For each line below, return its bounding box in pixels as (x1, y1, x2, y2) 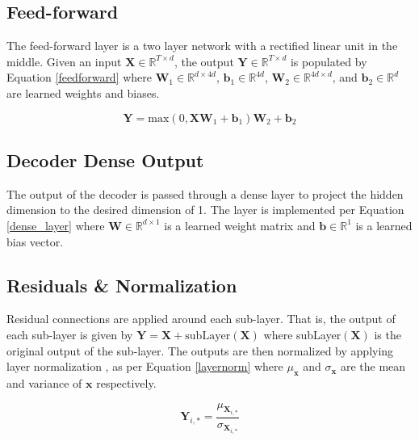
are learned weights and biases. (6, 84, 160, 101)
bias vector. (6, 233, 64, 250)
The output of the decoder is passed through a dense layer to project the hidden (6, 185, 404, 202)
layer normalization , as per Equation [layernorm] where (6, 358, 283, 375)
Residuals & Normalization (6, 272, 237, 297)
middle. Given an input (6, 52, 122, 69)
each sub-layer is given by (6, 325, 133, 342)
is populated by (290, 52, 367, 69)
